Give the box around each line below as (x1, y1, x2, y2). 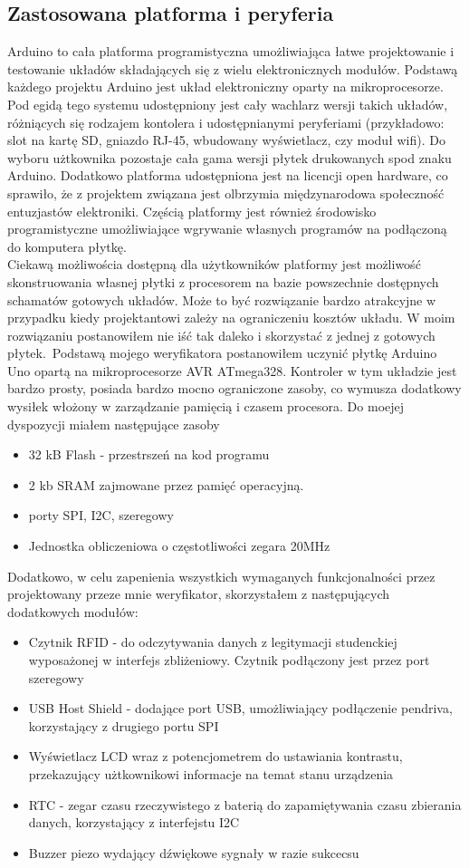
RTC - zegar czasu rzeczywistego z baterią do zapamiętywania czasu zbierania (28, 795, 462, 814)
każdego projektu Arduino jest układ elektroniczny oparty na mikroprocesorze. (7, 77, 444, 96)
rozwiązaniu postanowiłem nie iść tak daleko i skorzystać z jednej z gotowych (7, 325, 435, 344)
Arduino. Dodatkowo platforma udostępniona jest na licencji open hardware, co (7, 166, 448, 185)
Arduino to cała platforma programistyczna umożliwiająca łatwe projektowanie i (7, 42, 455, 61)
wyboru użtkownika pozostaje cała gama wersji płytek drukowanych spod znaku (7, 148, 452, 167)
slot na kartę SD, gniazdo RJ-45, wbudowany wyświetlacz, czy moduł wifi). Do (7, 130, 445, 149)
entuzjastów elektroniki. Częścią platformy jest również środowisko (7, 201, 377, 220)
